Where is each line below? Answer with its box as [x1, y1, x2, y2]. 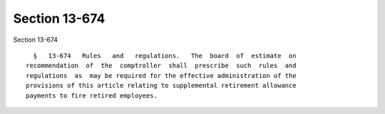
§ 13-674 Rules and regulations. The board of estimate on [33, 52, 297, 59]
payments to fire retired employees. [26, 91, 158, 99]
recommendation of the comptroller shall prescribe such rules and [26, 62, 297, 70]
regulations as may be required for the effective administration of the [26, 72, 297, 79]
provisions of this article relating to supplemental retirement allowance [26, 81, 297, 90]
